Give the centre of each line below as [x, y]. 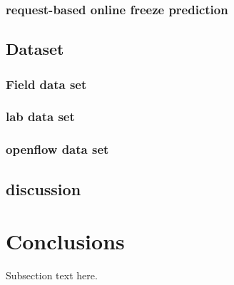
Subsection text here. [52, 275]
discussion [44, 188]
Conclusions [65, 241]
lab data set [40, 116]
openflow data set [57, 149]
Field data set [46, 84]
